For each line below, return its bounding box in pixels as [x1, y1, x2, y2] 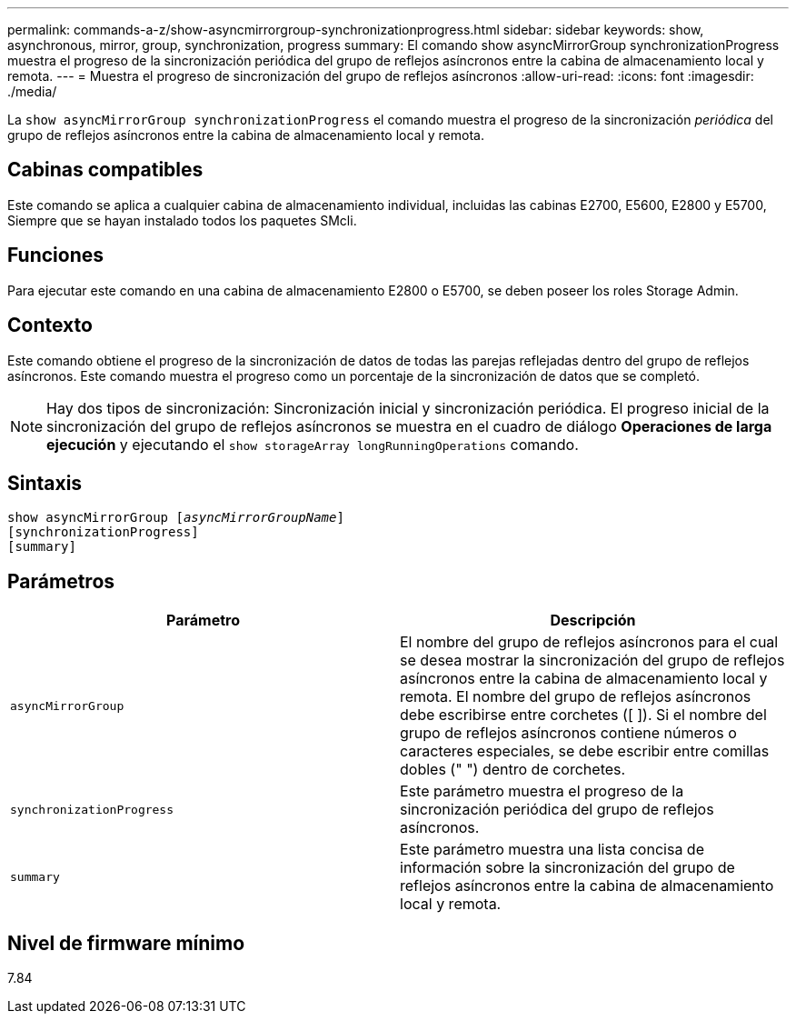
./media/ [7, 84, 57, 99]
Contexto [7, 314, 93, 337]
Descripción [550, 611, 636, 630]
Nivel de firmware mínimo [7, 931, 245, 955]
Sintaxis [7, 471, 83, 495]
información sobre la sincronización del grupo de [400, 858, 735, 877]
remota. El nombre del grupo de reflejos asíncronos [400, 687, 751, 706]
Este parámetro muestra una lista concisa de [400, 840, 704, 859]
